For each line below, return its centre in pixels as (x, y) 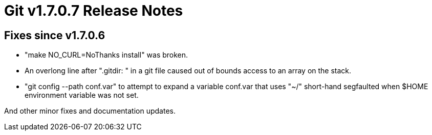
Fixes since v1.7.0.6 (55, 35)
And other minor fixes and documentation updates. (90, 111)
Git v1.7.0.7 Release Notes (94, 11)
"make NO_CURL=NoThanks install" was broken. (106, 55)
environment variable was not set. (82, 95)
